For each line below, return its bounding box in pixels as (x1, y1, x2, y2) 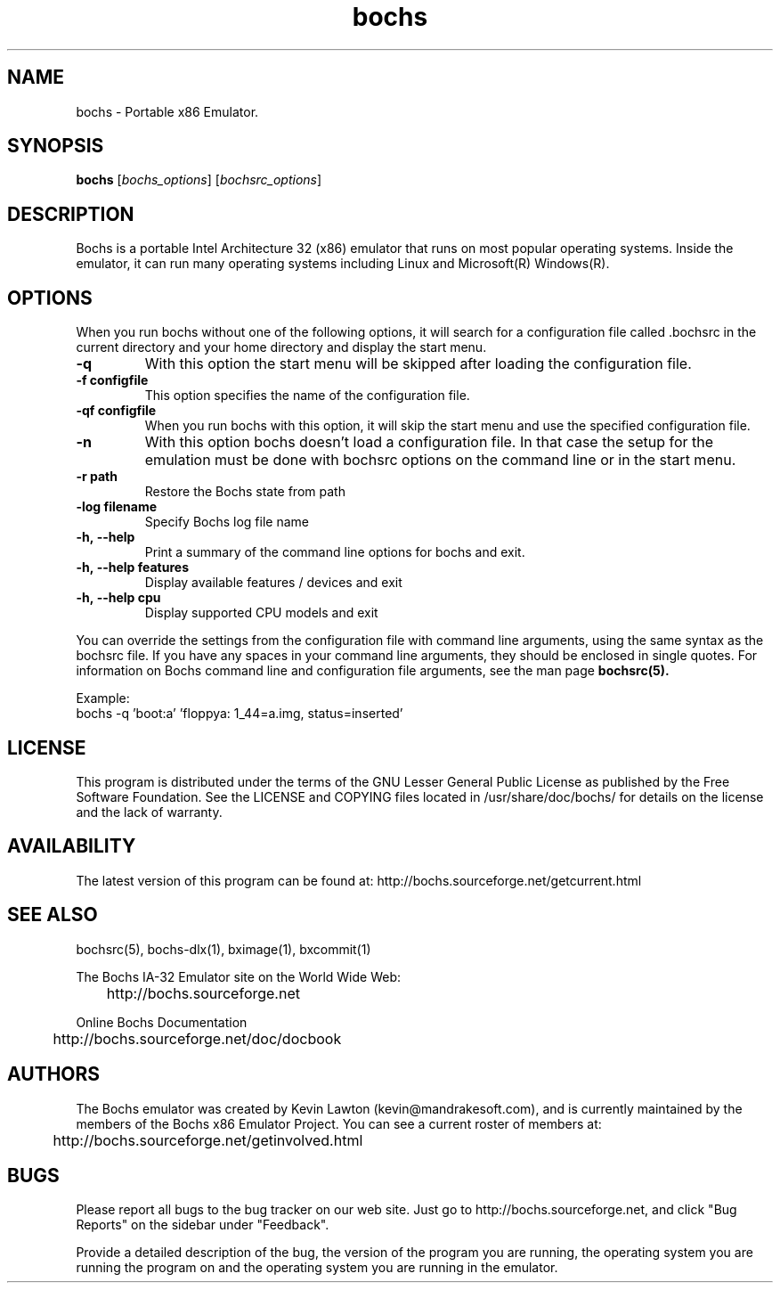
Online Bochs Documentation (76, 1014, 248, 1030)
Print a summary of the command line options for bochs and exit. (144, 544, 525, 560)
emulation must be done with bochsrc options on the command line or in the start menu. (144, 451, 736, 469)
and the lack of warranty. (76, 804, 223, 820)
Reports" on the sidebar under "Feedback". (76, 1217, 329, 1233)
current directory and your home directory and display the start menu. (76, 339, 487, 355)
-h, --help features (76, 559, 189, 576)
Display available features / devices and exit (144, 575, 402, 591)
